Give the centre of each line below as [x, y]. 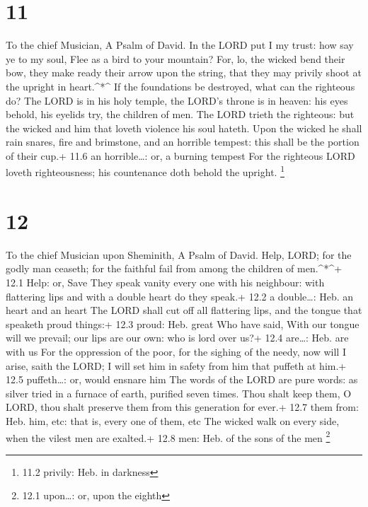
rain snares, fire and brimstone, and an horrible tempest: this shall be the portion [183, 142]
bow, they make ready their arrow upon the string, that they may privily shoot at [184, 72]
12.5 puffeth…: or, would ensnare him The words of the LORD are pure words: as [182, 379]
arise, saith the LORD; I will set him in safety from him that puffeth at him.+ [176, 365]
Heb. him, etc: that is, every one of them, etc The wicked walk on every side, [173, 420]
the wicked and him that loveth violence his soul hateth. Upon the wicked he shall [184, 128]
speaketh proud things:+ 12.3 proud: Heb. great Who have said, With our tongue [183, 324]
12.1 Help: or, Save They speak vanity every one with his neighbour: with [165, 282]
